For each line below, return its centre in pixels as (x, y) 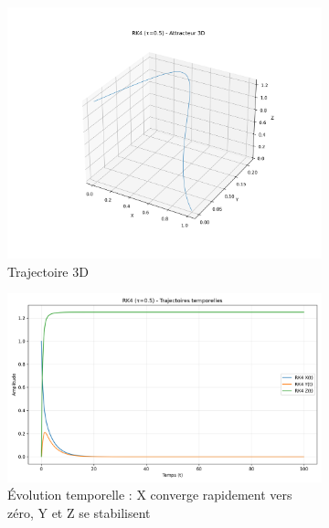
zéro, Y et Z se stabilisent (79, 512)
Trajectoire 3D (48, 271)
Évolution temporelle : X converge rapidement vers (150, 495)
